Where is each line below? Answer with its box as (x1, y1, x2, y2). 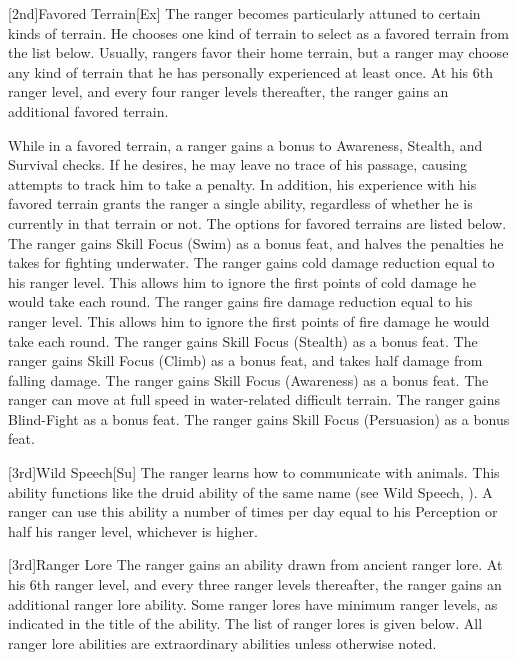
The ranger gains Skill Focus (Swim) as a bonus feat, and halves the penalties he (8, 232, 504, 253)
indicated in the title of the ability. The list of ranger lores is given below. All (8, 613, 483, 634)
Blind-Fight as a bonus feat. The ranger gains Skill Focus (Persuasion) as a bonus (8, 408, 510, 429)
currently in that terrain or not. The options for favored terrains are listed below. (8, 212, 507, 233)
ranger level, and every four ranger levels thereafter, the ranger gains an (8, 81, 449, 102)
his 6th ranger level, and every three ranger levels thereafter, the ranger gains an (8, 574, 502, 595)
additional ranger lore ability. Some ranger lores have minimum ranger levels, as (8, 593, 498, 614)
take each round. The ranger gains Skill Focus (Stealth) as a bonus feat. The (8, 330, 478, 351)
